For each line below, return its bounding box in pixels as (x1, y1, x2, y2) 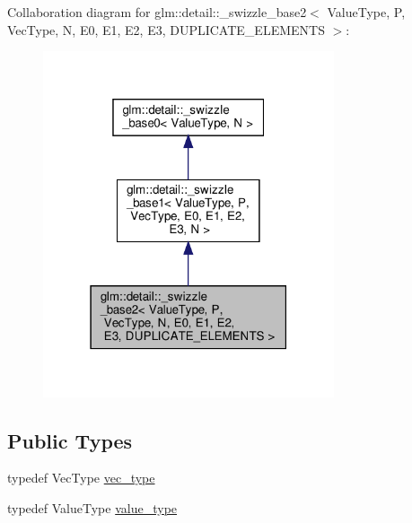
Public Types (7, 426, 133, 454)
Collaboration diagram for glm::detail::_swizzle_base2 (7, 3, 307, 21)
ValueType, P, (327, 3, 406, 21)
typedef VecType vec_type (7, 468, 155, 487)
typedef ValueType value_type (7, 498, 178, 517)
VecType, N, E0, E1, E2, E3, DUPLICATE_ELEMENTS (7, 20, 325, 39)
